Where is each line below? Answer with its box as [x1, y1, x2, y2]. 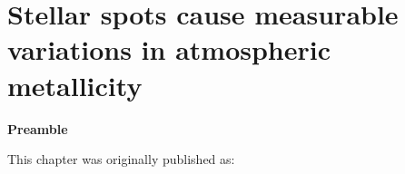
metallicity [7, 66, 143, 103]
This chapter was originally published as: [7, 150, 235, 169]
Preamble [7, 119, 68, 138]
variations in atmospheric [7, 31, 331, 68]
